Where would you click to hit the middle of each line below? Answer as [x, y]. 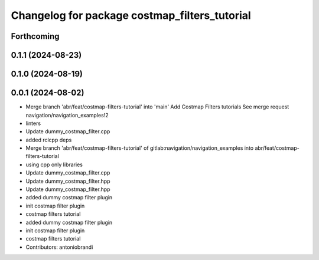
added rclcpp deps [49, 140]
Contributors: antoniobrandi [59, 247]
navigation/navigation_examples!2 [67, 115]
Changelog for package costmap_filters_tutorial [131, 15]
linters [33, 123]
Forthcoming [35, 36]
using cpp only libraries [54, 164]
